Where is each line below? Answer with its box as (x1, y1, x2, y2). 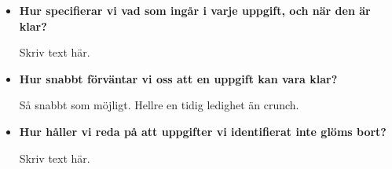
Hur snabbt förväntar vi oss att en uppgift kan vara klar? (19, 70, 338, 86)
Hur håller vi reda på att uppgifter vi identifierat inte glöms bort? (19, 123, 387, 139)
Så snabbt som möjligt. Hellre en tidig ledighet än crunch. (19, 97, 299, 113)
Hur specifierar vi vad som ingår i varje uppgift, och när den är (19, 2, 371, 18)
